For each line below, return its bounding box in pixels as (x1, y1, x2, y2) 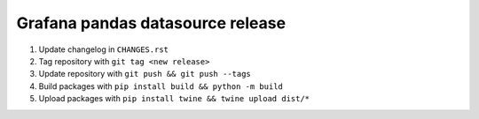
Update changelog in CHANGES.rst (38, 44, 169, 55)
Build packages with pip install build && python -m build (38, 80, 284, 92)
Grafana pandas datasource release (16, 13, 287, 33)
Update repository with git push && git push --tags (38, 69, 252, 79)
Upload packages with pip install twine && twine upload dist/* (38, 93, 310, 104)
